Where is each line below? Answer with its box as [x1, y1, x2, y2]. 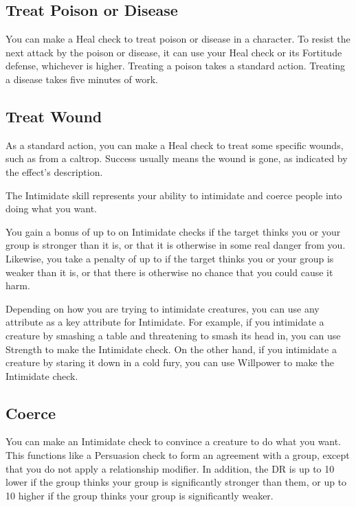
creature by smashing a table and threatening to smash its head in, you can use [5, 328, 341, 342]
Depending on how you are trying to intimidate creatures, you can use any [5, 301, 320, 315]
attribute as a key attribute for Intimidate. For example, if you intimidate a [5, 315, 324, 329]
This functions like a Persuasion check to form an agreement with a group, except [5, 448, 350, 462]
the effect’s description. [5, 164, 103, 179]
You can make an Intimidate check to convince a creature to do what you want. [5, 434, 342, 449]
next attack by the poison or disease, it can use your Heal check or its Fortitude [5, 45, 342, 59]
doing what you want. [5, 201, 98, 216]
